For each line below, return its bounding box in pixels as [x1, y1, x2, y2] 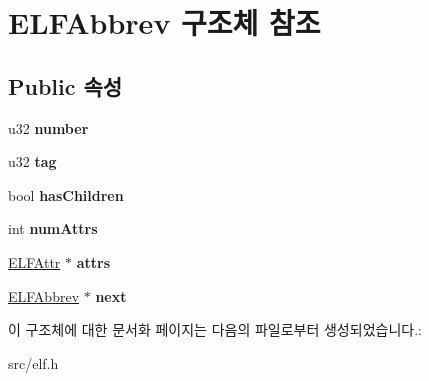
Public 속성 [8, 70, 123, 101]
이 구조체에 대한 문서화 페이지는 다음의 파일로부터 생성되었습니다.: [8, 319, 422, 340]
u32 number [8, 117, 89, 138]
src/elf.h [8, 352, 59, 373]
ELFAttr [8, 251, 61, 272]
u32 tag [8, 151, 57, 172]
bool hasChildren [8, 184, 124, 205]
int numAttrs [8, 218, 98, 239]
